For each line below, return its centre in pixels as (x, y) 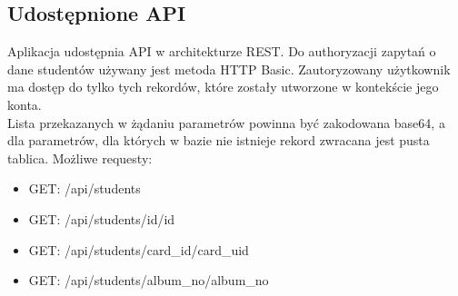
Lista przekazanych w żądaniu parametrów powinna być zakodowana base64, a (226, 122)
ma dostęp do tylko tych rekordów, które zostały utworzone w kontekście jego (223, 87)
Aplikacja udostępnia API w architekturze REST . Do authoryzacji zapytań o (222, 51)
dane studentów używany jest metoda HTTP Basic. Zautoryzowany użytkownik (229, 69)
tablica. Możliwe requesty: (80, 158)
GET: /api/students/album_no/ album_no (149, 280)
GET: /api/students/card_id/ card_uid (139, 249)
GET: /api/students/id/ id (102, 218)
